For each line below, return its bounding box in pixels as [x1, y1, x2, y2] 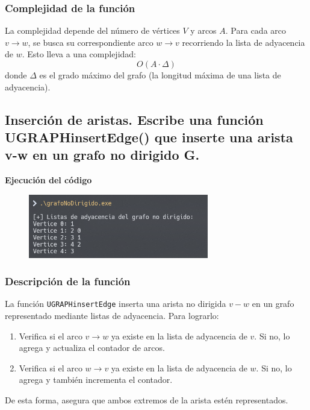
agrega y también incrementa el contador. [19, 373, 173, 386]
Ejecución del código [5, 174, 92, 186]
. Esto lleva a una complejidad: [22, 48, 136, 60]
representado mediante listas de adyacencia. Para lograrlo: [5, 309, 219, 322]
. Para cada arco [225, 24, 286, 37]
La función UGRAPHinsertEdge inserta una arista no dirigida [5, 297, 226, 310]
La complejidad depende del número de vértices [5, 24, 180, 37]
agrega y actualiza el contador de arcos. [19, 341, 165, 354]
